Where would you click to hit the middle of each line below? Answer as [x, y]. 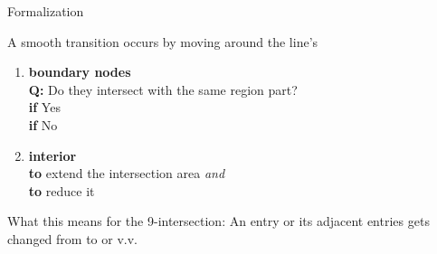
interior [52, 155]
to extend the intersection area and [127, 173]
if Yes [44, 107]
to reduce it [62, 190]
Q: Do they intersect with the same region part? [163, 89]
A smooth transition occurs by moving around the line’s [163, 41]
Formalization [46, 11]
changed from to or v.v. [72, 238]
